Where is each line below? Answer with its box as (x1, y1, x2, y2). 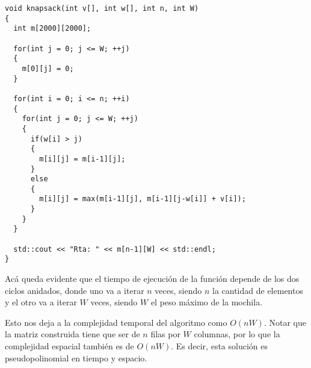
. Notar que (263, 316, 306, 328)
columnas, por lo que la (194, 328, 280, 340)
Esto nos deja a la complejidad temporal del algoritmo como (5, 316, 227, 328)
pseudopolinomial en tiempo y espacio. (5, 351, 147, 364)
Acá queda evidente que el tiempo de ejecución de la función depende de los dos (5, 272, 300, 285)
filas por (150, 328, 180, 340)
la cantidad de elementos (212, 284, 303, 296)
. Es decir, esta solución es (171, 340, 268, 352)
